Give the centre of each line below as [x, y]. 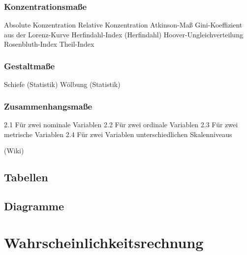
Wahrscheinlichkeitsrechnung [104, 242]
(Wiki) [14, 151]
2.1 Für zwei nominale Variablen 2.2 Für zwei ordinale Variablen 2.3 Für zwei [121, 125]
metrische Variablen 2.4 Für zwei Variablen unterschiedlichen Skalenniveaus [118, 134]
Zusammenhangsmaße [48, 106]
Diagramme [34, 206]
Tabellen [26, 177]
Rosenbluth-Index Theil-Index [49, 44]
